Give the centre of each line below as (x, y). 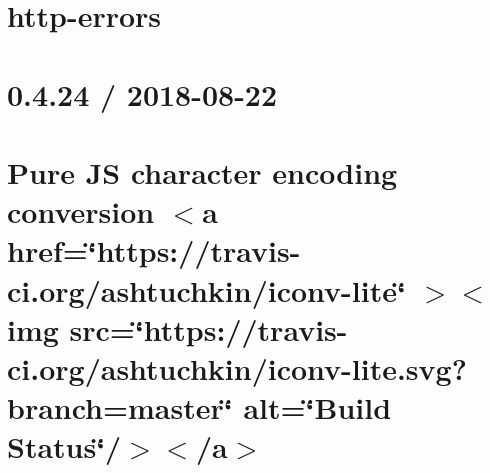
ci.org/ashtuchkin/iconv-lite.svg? (237, 367)
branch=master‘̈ (120, 407)
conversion (81, 211)
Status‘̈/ (64, 446)
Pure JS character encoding (202, 171)
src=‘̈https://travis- (208, 328)
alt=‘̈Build (317, 407)
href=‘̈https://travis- (154, 250)
